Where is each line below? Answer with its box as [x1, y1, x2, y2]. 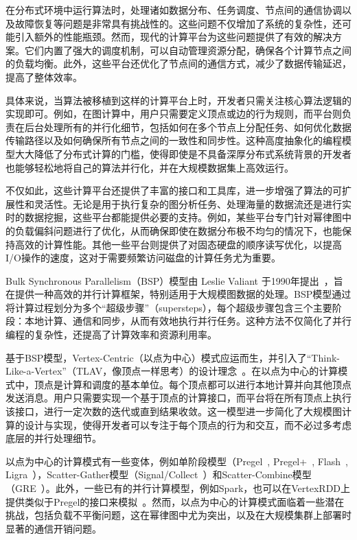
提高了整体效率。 [5, 69, 82, 84]
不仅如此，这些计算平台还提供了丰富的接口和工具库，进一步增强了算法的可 [5, 183, 342, 198]
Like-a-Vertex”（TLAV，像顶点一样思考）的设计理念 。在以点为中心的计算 [5, 364, 338, 378]
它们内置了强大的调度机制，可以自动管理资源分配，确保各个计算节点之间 [24, 43, 352, 57]
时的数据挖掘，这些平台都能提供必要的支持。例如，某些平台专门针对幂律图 [5, 210, 342, 224]
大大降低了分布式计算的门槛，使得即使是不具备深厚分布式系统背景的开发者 [14, 146, 352, 161]
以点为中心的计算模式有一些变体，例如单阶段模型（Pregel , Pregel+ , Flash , [5, 454, 348, 468]
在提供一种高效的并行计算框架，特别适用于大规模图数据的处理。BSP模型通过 [5, 287, 352, 301]
